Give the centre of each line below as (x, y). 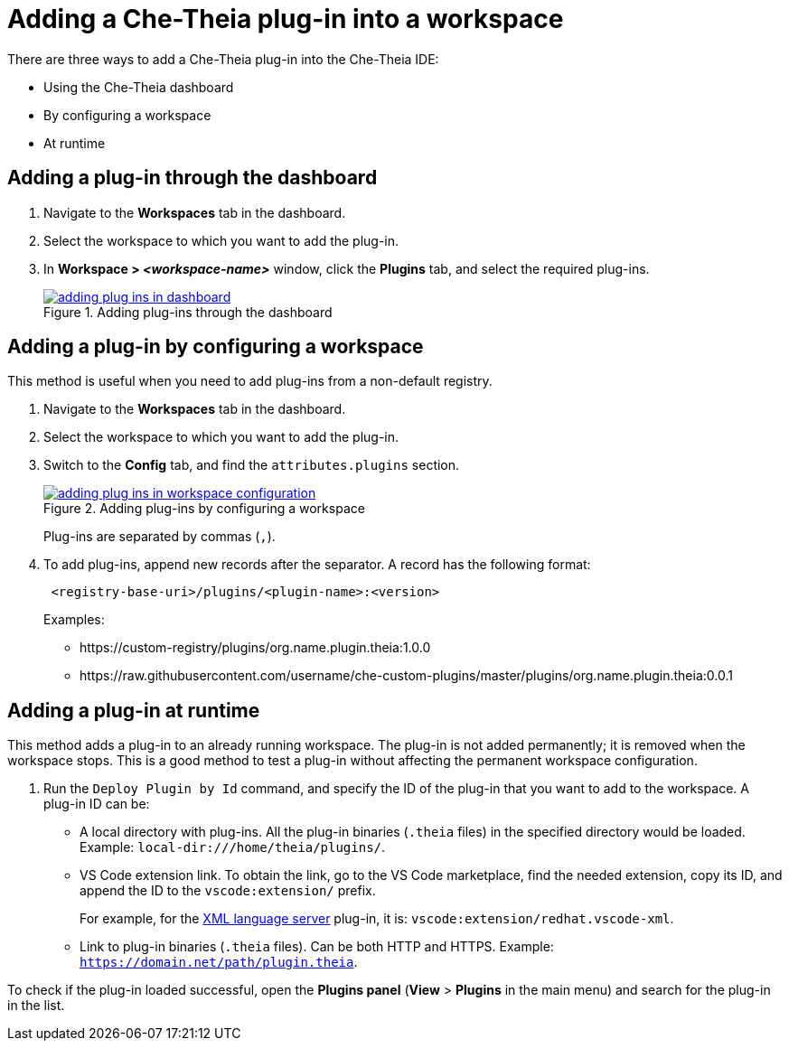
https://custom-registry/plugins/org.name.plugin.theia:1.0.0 (255, 648)
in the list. (36, 1006)
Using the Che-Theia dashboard (139, 87)
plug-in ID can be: (97, 804)
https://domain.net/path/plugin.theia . (219, 962)
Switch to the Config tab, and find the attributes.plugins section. (252, 465)
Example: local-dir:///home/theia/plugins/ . (233, 847)
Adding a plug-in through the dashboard (193, 178)
